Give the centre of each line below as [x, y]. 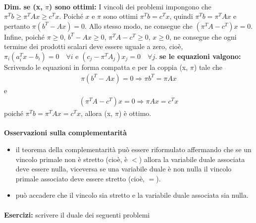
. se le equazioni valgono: [198, 56]
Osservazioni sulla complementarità [66, 133]
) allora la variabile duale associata [192, 159]
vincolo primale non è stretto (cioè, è [72, 159]
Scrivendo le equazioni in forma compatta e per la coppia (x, [96, 67]
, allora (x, [97, 113]
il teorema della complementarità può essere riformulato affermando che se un [133, 149]
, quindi [181, 16]
